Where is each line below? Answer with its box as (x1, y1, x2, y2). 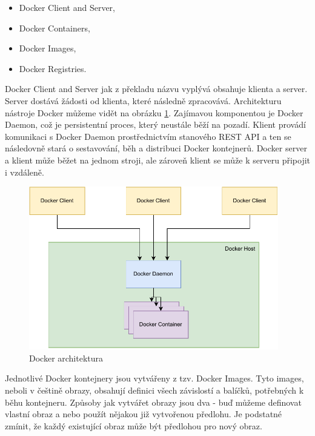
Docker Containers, (19, 21, 90, 34)
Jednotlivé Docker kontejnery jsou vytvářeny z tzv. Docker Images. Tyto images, (5, 372, 304, 385)
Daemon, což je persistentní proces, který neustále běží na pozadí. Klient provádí (5, 118, 306, 131)
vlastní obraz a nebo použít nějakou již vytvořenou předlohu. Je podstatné (5, 408, 282, 420)
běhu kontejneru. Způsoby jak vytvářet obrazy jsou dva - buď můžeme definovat (5, 395, 302, 408)
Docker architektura (29, 351, 104, 364)
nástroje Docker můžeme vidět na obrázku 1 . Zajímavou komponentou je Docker (5, 106, 303, 119)
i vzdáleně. (5, 165, 44, 178)
